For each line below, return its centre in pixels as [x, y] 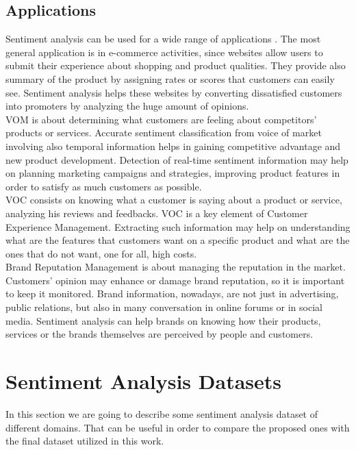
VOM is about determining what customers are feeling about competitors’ [161, 119]
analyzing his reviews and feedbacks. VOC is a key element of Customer [157, 213]
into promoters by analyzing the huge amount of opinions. [127, 106]
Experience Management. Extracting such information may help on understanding [178, 226]
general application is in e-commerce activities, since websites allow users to [164, 52]
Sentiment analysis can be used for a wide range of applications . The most [163, 39]
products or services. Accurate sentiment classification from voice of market [164, 133]
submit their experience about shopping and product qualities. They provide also [176, 65]
